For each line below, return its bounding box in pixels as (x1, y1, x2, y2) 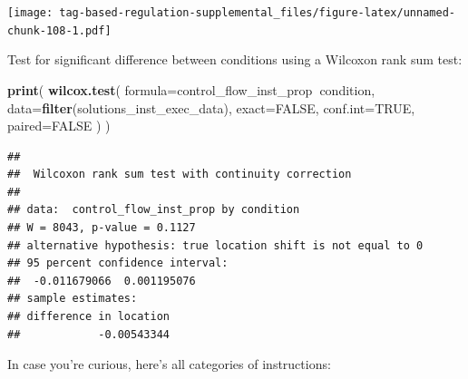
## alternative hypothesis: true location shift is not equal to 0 (7, 238, 424, 252)
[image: (7, 6, 54, 19)
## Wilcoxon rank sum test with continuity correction (7, 168, 352, 181)
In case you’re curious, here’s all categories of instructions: (7, 355, 331, 374)
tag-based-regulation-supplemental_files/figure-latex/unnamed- (59, 6, 455, 19)
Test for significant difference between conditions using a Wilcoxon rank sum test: (7, 50, 463, 69)
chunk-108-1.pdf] (7, 24, 112, 37)
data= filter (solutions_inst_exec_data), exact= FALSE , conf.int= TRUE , (7, 98, 415, 117)
